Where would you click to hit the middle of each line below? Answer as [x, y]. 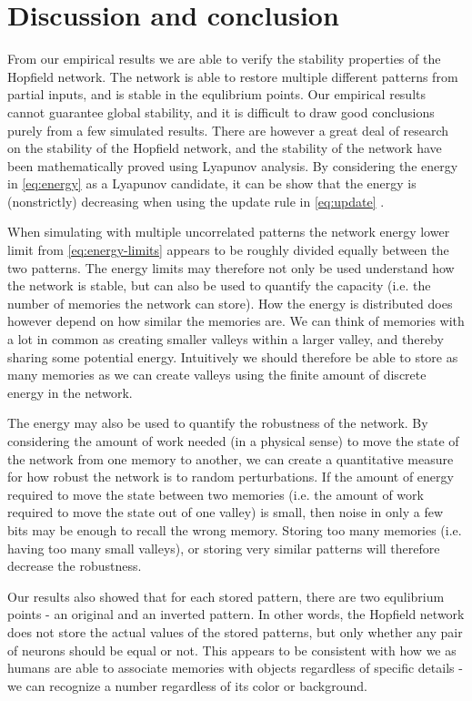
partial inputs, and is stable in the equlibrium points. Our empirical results [216, 94]
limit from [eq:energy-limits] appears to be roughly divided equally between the [228, 250]
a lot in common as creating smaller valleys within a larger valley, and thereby [226, 339]
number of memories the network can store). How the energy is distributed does [230, 303]
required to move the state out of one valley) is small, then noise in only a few [226, 512]
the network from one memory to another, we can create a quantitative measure [231, 458]
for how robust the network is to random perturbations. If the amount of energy [231, 477]
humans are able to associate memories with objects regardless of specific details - [235, 668]
